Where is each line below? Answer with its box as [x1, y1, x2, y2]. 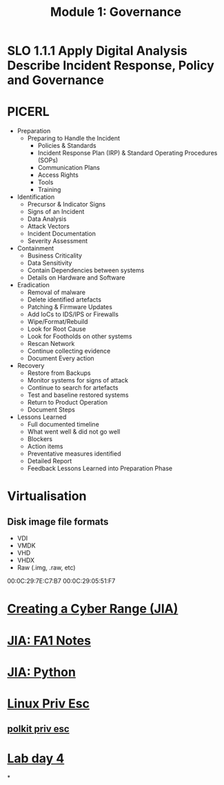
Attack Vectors [27, 222, 70, 231]
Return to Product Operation [27, 398, 108, 407]
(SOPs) [37, 156, 59, 164]
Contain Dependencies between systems [27, 266, 145, 275]
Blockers [27, 435, 53, 443]
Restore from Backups [27, 369, 91, 377]
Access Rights [37, 171, 79, 180]
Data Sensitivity [27, 259, 72, 267]
